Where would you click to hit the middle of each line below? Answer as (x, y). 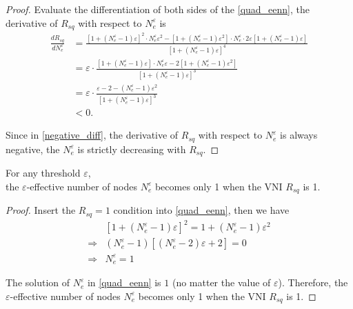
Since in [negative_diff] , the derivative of (92, 135)
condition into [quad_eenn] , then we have (201, 210)
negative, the (33, 149)
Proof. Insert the (41, 210)
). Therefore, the (313, 282)
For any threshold (43, 173)
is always (299, 135)
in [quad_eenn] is (124, 282)
